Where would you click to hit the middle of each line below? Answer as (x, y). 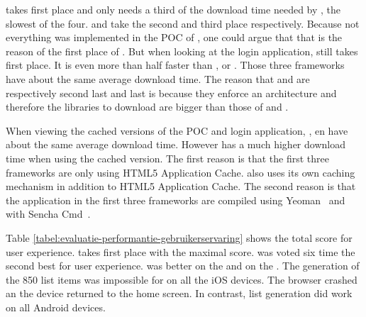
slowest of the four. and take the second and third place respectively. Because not (183, 23)
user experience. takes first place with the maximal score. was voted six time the (181, 251)
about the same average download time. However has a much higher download (176, 144)
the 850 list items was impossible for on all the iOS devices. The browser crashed (182, 279)
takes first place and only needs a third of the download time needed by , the (173, 9)
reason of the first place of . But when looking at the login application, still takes (182, 51)
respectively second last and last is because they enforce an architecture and (171, 93)
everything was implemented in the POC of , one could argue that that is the (174, 37)
